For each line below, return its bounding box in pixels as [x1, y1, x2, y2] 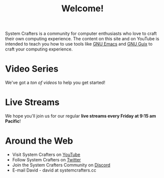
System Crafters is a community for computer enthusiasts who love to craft [5, 30, 157, 37]
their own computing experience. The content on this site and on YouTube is [5, 36, 160, 42]
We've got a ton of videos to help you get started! [5, 79, 106, 86]
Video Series [5, 63, 59, 75]
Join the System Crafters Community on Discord [12, 162, 110, 168]
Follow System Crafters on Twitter [12, 157, 81, 162]
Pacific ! [5, 118, 21, 124]
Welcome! [61, 3, 104, 14]
